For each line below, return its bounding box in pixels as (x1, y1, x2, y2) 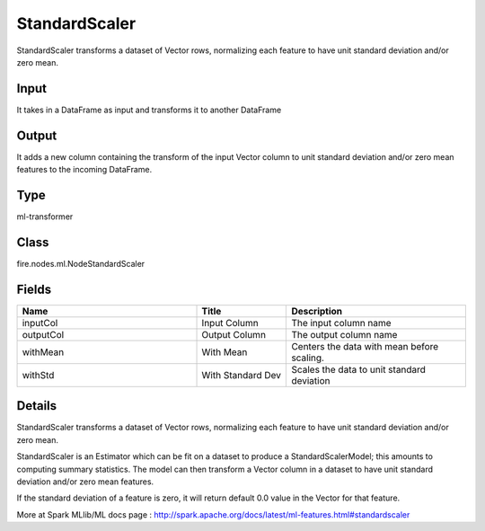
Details (16, 398, 57, 413)
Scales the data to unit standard (291, 363, 427, 376)
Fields (16, 281, 52, 296)
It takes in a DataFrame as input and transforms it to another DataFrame (16, 104, 282, 115)
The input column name (291, 316, 392, 329)
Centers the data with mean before (291, 340, 439, 352)
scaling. (291, 351, 325, 364)
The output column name (291, 328, 398, 341)
